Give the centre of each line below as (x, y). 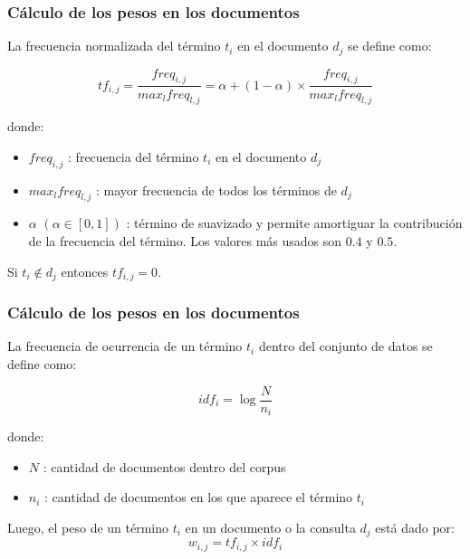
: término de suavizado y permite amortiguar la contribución (294, 223)
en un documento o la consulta (270, 527)
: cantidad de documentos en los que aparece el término (199, 497)
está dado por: (415, 527)
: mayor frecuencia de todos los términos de (216, 189)
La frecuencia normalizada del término (114, 46)
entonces (85, 271)
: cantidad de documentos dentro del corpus (164, 466)
